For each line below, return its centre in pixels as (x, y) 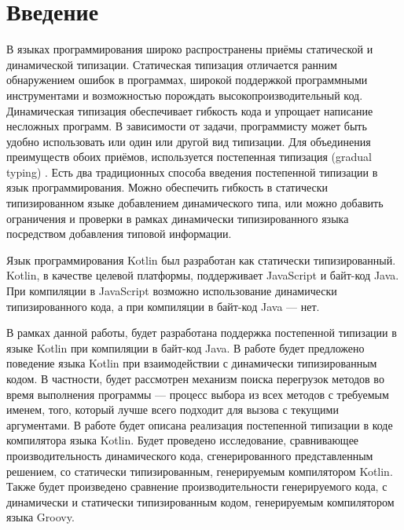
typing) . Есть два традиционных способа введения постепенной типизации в (192, 172)
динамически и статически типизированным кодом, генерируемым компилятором (200, 501)
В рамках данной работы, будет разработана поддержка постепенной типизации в (202, 333)
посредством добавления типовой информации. (119, 234)
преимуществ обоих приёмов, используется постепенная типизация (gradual (189, 157)
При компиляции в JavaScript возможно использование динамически (172, 291)
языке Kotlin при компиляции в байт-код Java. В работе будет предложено (185, 347)
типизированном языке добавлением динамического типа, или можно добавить (195, 203)
